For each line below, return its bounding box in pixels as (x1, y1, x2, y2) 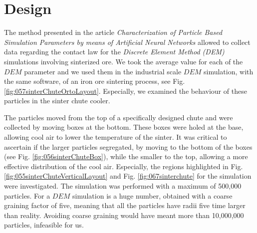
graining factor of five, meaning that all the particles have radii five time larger (4, 200, 246, 211)
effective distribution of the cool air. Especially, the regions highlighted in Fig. (4, 161, 243, 171)
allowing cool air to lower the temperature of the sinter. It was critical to (4, 132, 227, 142)
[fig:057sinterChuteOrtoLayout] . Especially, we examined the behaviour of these (4, 85, 247, 96)
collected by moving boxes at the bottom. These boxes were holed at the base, (4, 122, 244, 132)
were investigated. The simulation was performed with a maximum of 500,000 (4, 181, 242, 191)
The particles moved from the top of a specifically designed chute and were (4, 112, 233, 122)
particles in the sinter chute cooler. (4, 95, 110, 106)
